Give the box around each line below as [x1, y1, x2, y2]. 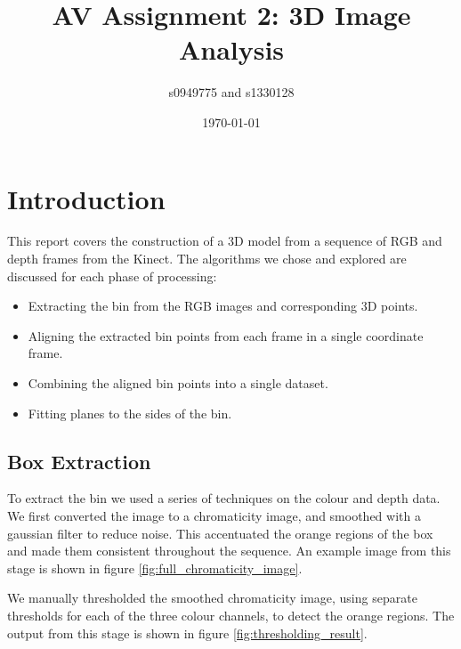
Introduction [7, 180, 166, 216]
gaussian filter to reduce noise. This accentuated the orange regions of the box [7, 523, 433, 542]
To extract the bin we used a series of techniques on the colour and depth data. [7, 489, 441, 507]
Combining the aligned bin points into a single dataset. [28, 374, 328, 392]
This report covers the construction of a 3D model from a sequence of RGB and [7, 231, 442, 250]
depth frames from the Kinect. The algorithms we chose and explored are [7, 249, 407, 268]
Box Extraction [7, 447, 151, 475]
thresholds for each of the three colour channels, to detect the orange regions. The [7, 605, 455, 624]
